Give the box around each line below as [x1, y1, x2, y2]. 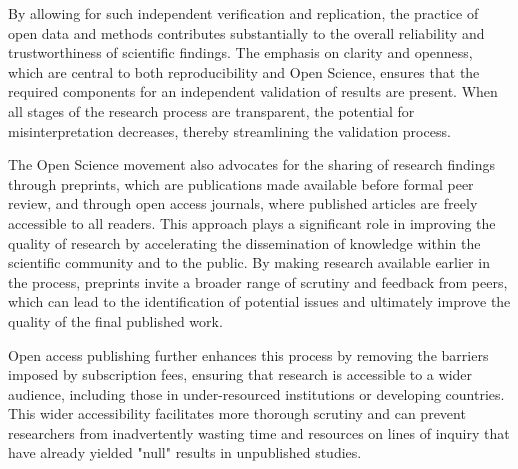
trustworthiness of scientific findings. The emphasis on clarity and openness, [8, 42, 473, 63]
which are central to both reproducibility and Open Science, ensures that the [8, 61, 480, 82]
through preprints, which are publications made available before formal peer [8, 173, 474, 194]
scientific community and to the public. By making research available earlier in [8, 252, 490, 273]
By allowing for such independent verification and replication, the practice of [8, 3, 479, 23]
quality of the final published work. [8, 310, 223, 331]
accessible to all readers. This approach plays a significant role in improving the [8, 212, 496, 233]
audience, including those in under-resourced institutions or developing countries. [8, 383, 505, 404]
